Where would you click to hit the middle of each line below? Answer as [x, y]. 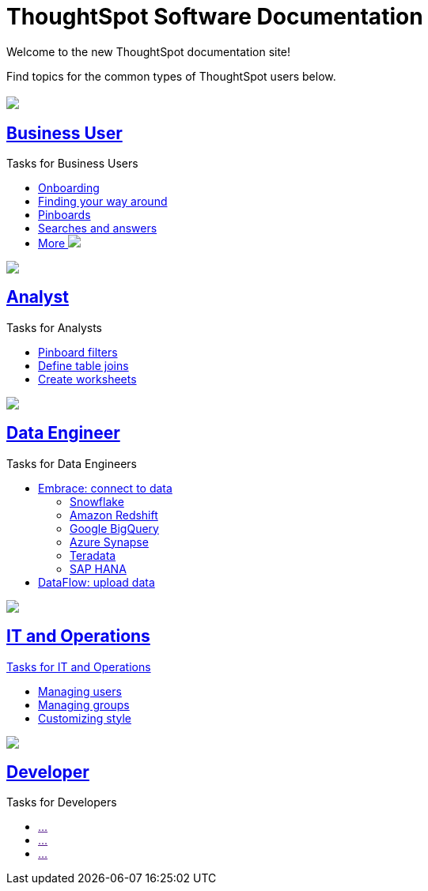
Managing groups [84, 704]
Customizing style [85, 718]
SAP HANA [98, 568]
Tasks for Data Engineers [72, 463]
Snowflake [97, 501]
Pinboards [64, 215]
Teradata [93, 555]
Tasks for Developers [62, 802]
